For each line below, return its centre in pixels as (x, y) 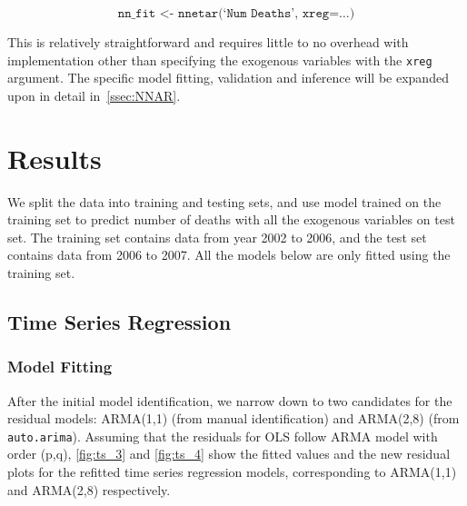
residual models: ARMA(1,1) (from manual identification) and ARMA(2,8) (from (233, 418)
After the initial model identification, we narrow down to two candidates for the (230, 400)
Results (55, 158)
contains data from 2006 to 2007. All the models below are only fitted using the (229, 255)
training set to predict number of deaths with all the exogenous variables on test (231, 219)
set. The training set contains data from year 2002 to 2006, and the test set (217, 237)
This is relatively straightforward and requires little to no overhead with (208, 42)
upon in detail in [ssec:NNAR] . (94, 95)
